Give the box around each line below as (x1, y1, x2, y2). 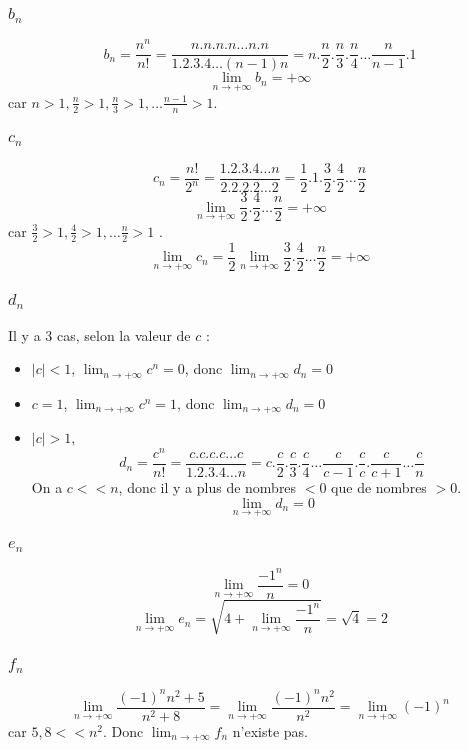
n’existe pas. (232, 720, 308, 741)
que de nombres (331, 477, 427, 498)
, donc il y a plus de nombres (118, 477, 297, 498)
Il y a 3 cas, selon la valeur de (8, 324, 191, 345)
